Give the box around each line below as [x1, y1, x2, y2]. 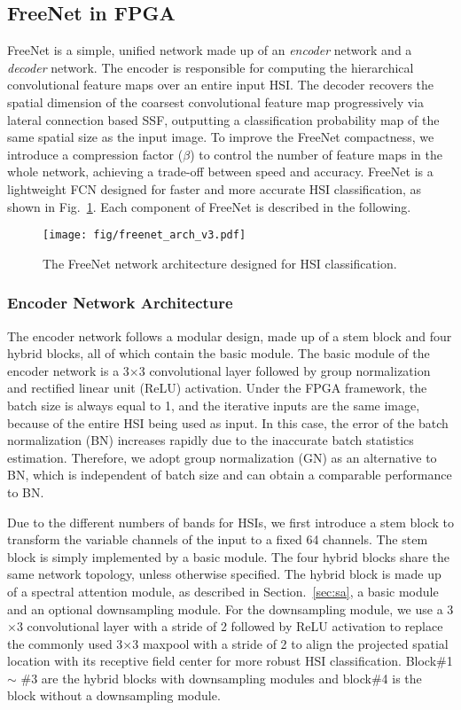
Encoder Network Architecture [7, 292, 233, 314]
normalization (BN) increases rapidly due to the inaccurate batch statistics [7, 431, 414, 449]
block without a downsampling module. [7, 686, 221, 705]
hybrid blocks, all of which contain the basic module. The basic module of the [7, 344, 430, 363]
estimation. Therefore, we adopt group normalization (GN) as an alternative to [7, 448, 437, 466]
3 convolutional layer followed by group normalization [138, 361, 431, 379]
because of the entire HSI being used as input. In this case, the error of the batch [7, 413, 449, 432]
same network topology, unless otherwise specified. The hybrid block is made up [7, 565, 441, 583]
